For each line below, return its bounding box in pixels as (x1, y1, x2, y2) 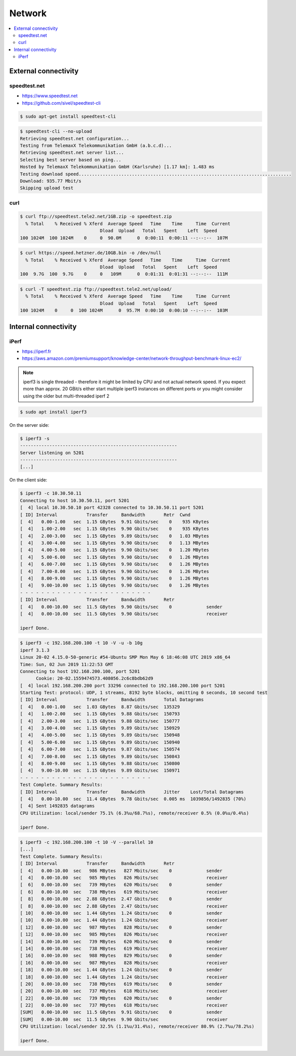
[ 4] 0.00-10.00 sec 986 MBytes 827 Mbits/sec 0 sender (20, 868, 223, 873)
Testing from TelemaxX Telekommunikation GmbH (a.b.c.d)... (20, 143, 172, 148)
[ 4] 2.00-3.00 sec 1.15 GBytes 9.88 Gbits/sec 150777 (20, 718, 180, 724)
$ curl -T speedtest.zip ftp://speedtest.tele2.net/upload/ (20, 286, 172, 292)
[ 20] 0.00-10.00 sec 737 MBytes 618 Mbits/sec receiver (20, 988, 228, 994)
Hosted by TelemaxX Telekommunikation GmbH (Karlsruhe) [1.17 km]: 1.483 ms (20, 164, 215, 170)
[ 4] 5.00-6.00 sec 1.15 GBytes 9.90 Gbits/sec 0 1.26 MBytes (20, 554, 210, 560)
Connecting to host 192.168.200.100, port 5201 (20, 668, 140, 674)
